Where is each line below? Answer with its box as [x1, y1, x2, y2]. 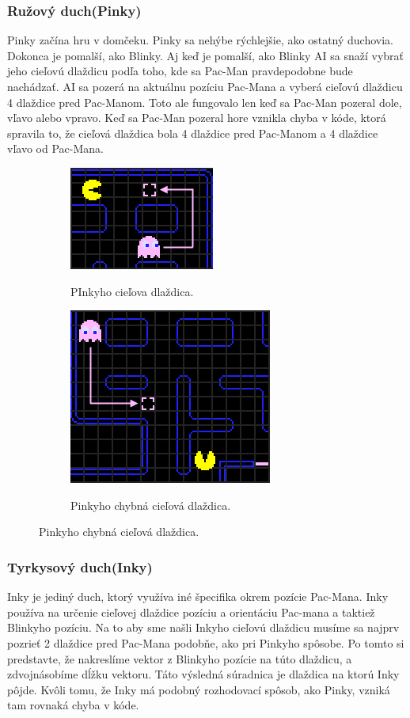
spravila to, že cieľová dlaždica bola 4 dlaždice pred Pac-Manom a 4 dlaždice [7, 124, 378, 141]
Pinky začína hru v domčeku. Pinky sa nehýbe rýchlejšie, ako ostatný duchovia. [7, 32, 394, 48]
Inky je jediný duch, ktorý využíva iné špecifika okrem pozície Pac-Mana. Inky [7, 588, 389, 605]
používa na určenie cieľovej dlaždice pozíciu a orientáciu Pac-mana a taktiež [7, 603, 375, 620]
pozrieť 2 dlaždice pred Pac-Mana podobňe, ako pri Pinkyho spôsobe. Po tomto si [7, 634, 404, 651]
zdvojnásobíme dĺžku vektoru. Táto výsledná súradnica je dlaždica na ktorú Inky [7, 666, 400, 682]
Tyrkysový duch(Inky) [7, 557, 153, 576]
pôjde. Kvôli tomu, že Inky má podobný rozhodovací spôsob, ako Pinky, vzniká [7, 681, 390, 697]
